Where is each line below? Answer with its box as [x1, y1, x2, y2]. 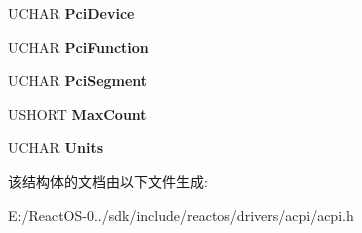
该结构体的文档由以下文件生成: [8, 170, 208, 191]
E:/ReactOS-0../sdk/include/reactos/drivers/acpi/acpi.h [8, 204, 354, 225]
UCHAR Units [8, 137, 103, 158]
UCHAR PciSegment [8, 70, 148, 91]
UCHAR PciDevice [8, 3, 135, 23]
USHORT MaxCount [8, 103, 147, 124]
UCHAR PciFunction [8, 36, 149, 57]
